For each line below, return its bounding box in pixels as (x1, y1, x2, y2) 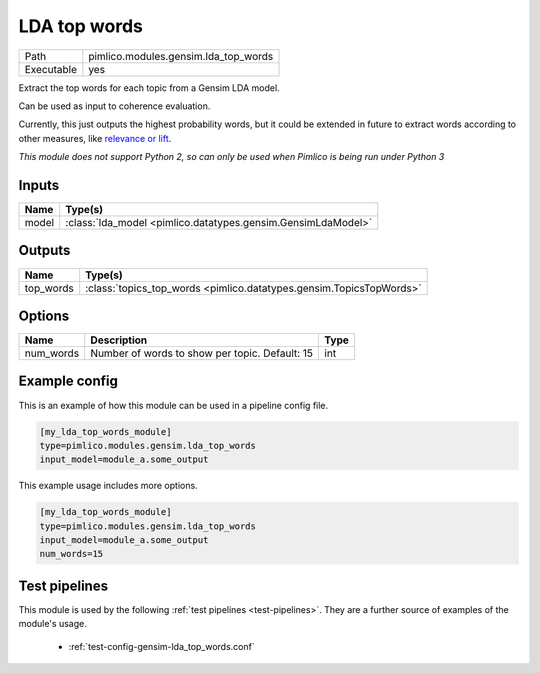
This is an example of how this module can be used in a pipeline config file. (18, 399, 329, 411)
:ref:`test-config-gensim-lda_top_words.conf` (68, 640, 255, 652)
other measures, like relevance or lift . (18, 132, 172, 144)
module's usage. (18, 618, 87, 630)
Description (90, 333, 148, 347)
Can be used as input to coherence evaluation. (18, 100, 211, 112)
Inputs (18, 176, 60, 194)
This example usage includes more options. (18, 480, 199, 492)
